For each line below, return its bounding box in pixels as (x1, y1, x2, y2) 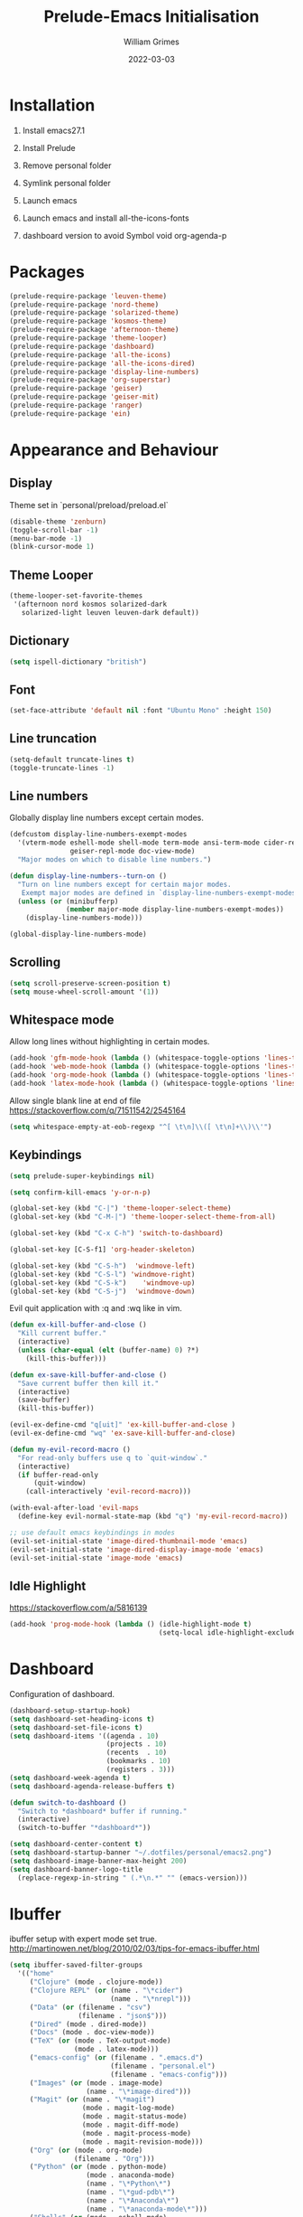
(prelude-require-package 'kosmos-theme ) (9, 316, 168, 326)
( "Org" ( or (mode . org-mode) (29, 2146, 143, 2155)
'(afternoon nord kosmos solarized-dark (13, 599, 168, 608)
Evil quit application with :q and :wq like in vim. (9, 1303, 183, 1314)
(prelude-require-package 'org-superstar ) (9, 375, 171, 385)
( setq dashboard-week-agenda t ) (9, 1773, 131, 1782)
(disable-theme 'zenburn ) (9, 517, 106, 526)
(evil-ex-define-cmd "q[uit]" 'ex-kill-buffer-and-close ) (9, 1420, 236, 1429)
